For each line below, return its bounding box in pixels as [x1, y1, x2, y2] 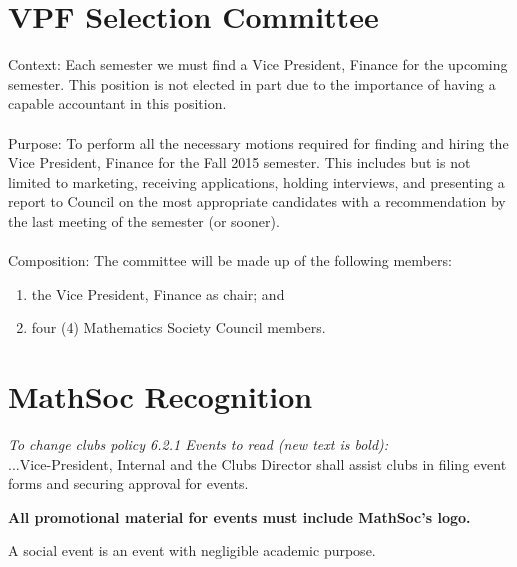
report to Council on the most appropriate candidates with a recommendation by [8, 191, 506, 212]
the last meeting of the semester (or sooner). [8, 210, 280, 231]
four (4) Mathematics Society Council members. [31, 317, 326, 338]
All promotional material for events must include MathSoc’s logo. [8, 506, 471, 527]
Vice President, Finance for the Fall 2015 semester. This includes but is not [8, 152, 471, 173]
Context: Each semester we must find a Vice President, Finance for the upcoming [8, 54, 508, 75]
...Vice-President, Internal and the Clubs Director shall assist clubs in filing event [8, 453, 507, 474]
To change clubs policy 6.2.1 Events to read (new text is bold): [8, 433, 389, 454]
